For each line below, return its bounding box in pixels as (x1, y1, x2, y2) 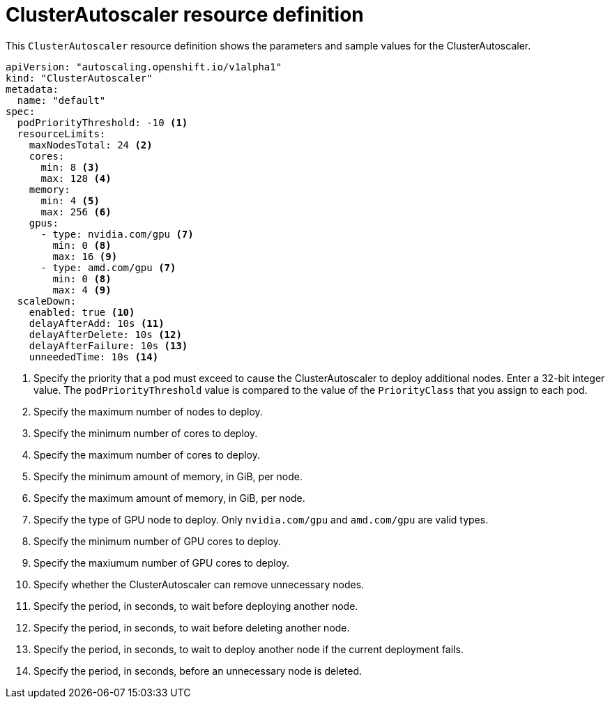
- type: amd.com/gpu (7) (40, 261, 176, 273)
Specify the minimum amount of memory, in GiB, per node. (33, 470, 303, 482)
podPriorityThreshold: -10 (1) (17, 116, 188, 128)
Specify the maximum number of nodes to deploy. (33, 405, 263, 418)
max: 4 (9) (52, 284, 112, 296)
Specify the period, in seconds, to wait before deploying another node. (33, 599, 358, 612)
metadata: (6, 83, 59, 95)
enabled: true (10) (29, 306, 135, 318)
